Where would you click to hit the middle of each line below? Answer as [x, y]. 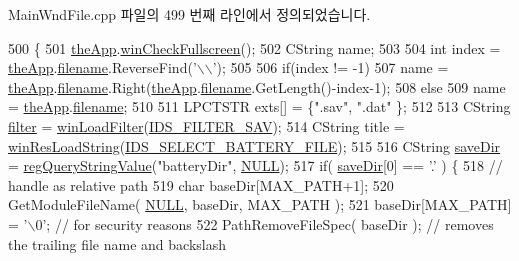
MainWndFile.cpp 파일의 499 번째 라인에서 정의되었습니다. [189, 14]
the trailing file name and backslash [117, 243]
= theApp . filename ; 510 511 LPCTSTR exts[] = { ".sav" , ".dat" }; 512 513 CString [259, 106]
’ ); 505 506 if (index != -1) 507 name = [330, 67]
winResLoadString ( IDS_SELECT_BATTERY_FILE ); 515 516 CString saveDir [254, 145]
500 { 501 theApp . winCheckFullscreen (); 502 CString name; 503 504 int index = [254, 47]
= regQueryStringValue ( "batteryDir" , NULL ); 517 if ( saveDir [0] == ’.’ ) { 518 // [255, 165]
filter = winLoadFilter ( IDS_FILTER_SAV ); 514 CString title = [206, 125]
